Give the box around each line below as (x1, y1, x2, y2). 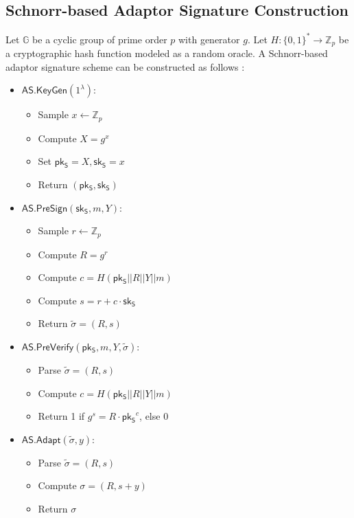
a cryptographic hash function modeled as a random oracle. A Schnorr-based (5, 46, 328, 60)
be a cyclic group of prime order (32, 32, 167, 46)
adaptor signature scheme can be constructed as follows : (5, 59, 245, 74)
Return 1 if (38, 409, 85, 423)
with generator (178, 32, 240, 46)
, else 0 (139, 409, 169, 423)
